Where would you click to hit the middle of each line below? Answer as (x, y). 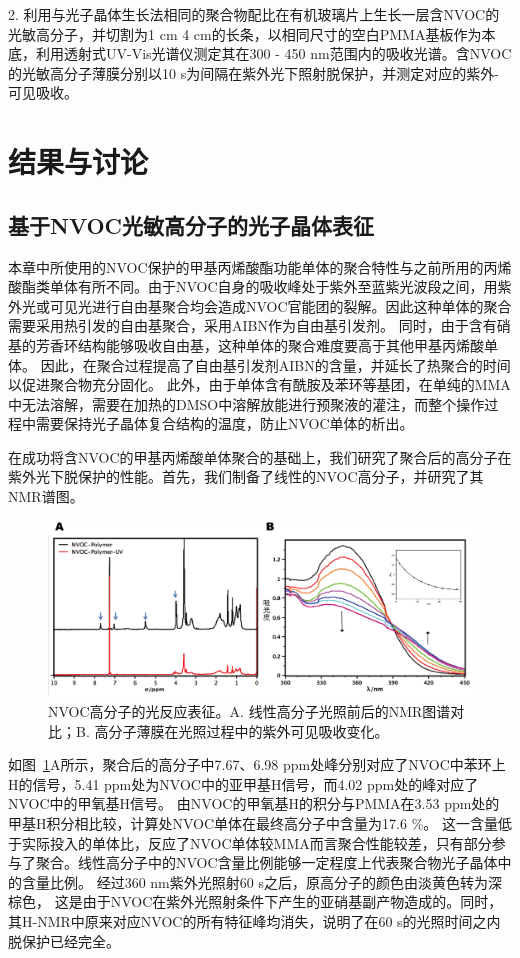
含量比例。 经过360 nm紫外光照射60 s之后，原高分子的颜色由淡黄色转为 (254, 881)
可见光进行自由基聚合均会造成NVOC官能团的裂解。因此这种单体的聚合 (280, 305)
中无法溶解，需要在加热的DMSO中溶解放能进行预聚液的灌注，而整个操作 (246, 403)
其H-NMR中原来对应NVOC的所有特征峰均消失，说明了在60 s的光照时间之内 (254, 921)
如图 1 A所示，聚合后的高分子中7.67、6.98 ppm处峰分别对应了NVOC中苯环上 (257, 764)
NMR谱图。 (46, 496)
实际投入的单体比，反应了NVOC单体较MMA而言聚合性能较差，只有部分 (256, 842)
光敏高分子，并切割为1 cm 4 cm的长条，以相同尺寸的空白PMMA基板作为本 (252, 33)
